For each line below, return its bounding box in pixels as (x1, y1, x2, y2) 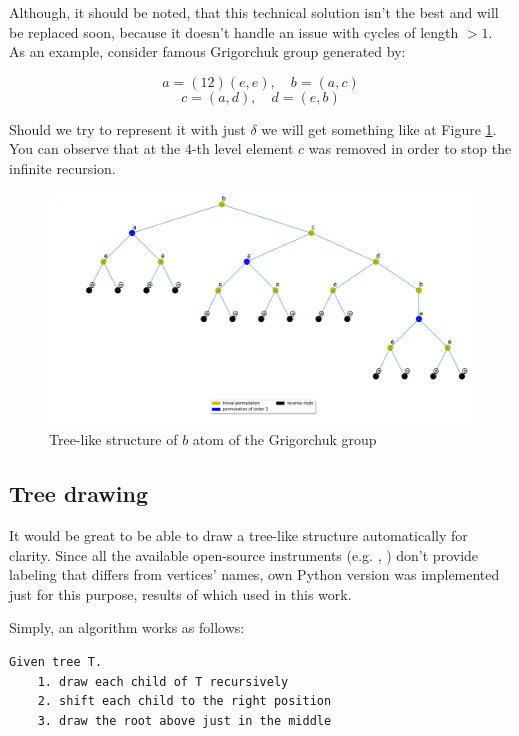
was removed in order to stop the (308, 138, 512, 159)
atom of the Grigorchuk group (192, 429, 377, 450)
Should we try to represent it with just (9, 118, 246, 139)
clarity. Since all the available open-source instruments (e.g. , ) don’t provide (9, 544, 479, 565)
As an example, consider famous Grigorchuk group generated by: (9, 41, 406, 62)
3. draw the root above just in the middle (37, 713, 332, 728)
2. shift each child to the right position (37, 694, 332, 709)
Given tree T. (9, 655, 103, 670)
